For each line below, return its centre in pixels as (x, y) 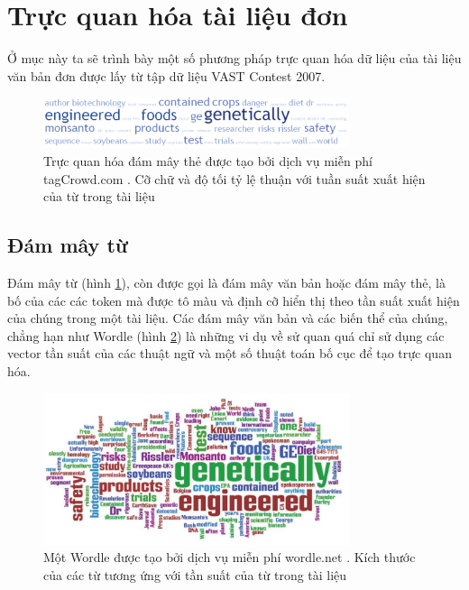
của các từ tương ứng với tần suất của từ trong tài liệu (195, 575)
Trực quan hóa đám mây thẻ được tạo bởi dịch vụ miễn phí (208, 160)
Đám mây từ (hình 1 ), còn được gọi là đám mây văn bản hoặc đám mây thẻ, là (226, 282)
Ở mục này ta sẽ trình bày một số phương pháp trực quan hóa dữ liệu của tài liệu (234, 58)
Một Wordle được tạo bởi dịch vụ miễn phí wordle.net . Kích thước (230, 557)
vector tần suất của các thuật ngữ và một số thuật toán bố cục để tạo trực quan (230, 353)
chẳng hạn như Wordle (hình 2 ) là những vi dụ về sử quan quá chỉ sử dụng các (226, 335)
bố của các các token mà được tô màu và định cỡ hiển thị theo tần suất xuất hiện (234, 300)
